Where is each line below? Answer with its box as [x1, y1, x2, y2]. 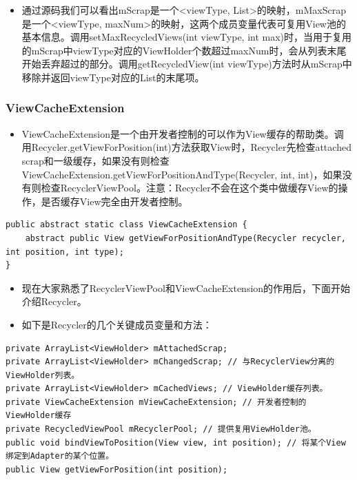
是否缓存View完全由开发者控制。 [41, 194, 188, 208]
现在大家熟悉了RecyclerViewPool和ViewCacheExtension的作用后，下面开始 [21, 280, 351, 295]
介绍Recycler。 [21, 294, 87, 309]
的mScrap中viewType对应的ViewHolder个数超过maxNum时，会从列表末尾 [21, 43, 347, 57]
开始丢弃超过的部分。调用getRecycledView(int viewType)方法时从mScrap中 [21, 56, 352, 71]
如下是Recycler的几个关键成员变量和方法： [21, 317, 212, 331]
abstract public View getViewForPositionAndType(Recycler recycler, [25, 233, 346, 243]
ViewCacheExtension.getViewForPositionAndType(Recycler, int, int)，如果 [21, 167, 343, 181]
